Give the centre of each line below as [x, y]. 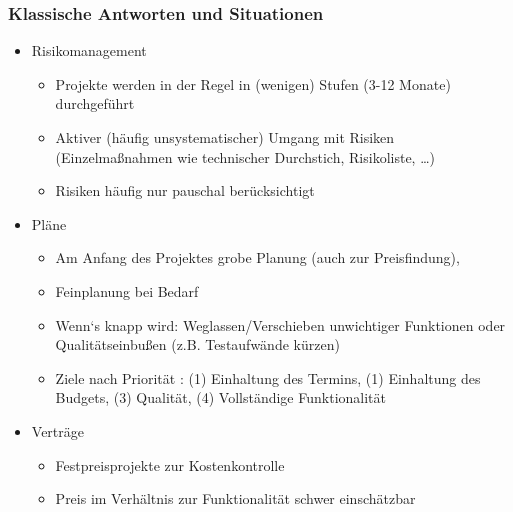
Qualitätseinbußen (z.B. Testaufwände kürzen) [197, 344]
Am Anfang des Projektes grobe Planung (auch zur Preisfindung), [257, 257]
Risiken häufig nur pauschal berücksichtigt [185, 190]
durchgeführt [95, 103]
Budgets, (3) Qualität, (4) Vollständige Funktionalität [220, 397]
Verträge [57, 430]
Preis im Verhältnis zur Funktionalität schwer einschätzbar [235, 498]
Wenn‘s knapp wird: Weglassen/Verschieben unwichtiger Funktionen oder [280, 324]
